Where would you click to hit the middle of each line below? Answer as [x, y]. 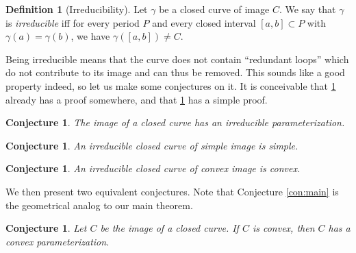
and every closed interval [204, 22]
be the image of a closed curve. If [169, 228]
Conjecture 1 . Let [46, 228]
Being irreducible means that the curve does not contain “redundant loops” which [177, 59]
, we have [90, 36]
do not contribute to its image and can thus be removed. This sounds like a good [175, 72]
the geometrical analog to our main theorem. [99, 205]
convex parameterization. [58, 241]
